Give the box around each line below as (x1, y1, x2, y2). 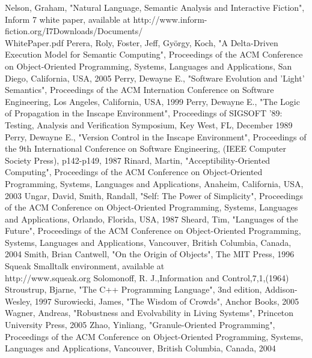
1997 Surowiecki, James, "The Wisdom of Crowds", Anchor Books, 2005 (34, 294, 299, 307)
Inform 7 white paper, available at (5, 13, 130, 25)
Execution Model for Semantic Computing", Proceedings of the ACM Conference (5, 48, 303, 61)
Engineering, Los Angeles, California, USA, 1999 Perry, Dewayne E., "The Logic (5, 95, 300, 107)
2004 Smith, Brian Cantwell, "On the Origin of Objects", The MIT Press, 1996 (5, 248, 295, 260)
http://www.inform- (133, 13, 207, 25)
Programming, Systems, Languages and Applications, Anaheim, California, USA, (5, 177, 304, 189)
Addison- (265, 283, 298, 296)
